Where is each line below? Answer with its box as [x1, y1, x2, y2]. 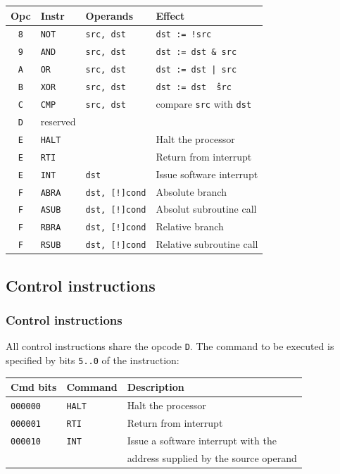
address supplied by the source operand [127, 450, 297, 465]
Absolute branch [156, 184, 227, 199]
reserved [40, 113, 76, 128]
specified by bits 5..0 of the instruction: [6, 353, 180, 368]
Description [127, 380, 184, 394]
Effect [156, 8, 185, 23]
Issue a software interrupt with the [127, 432, 277, 447]
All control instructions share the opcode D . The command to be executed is [6, 339, 334, 354]
